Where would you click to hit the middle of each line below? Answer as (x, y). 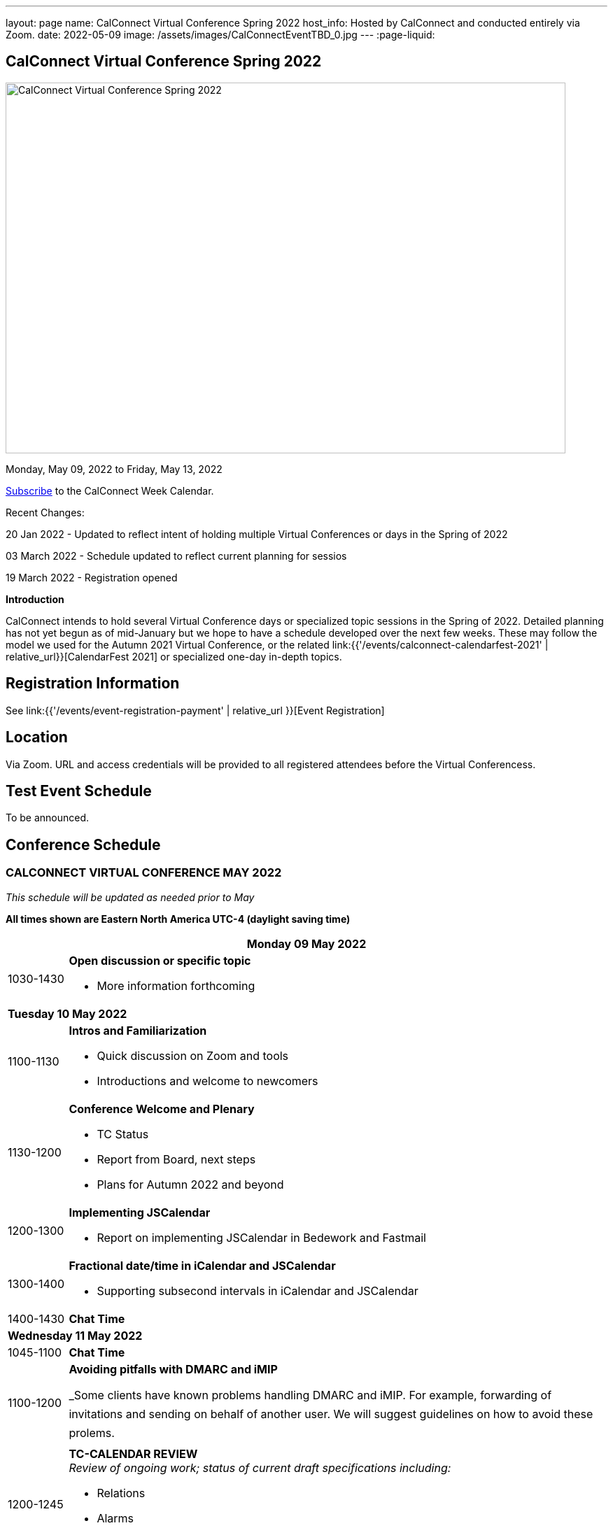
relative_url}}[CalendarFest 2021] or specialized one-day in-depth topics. (174, 656)
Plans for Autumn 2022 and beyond (190, 1184)
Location (37, 737)
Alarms (115, 1518)
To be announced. (48, 818)
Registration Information (93, 684)
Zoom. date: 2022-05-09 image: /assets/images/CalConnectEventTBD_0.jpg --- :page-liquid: (220, 35)
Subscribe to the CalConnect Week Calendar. (110, 490)
